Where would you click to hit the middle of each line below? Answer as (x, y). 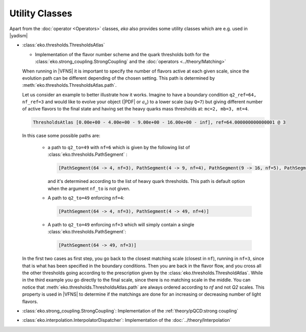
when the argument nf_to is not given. (89, 188)
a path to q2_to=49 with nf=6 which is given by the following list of (119, 147)
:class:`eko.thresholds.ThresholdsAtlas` (63, 45)
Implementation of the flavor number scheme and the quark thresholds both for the (122, 54)
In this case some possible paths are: (61, 136)
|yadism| (19, 35)
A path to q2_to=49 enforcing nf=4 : (86, 198)
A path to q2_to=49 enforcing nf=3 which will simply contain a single (121, 224)
